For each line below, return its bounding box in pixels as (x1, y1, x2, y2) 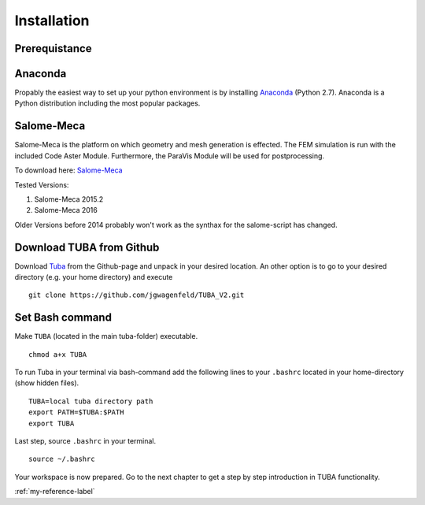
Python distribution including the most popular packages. (14, 98, 201, 108)
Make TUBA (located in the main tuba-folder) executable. (14, 332, 198, 341)
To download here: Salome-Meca (14, 165, 123, 175)
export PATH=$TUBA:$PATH (28, 408, 124, 417)
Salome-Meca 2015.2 (34, 194, 104, 204)
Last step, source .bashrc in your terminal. (14, 436, 157, 446)
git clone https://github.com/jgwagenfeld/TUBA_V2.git (28, 291, 245, 299)
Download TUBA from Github (14, 240, 160, 254)
